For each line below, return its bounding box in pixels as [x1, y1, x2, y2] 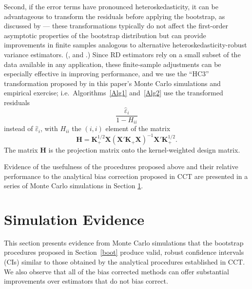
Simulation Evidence [4, 209, 145, 229]
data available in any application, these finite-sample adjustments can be [4, 59, 221, 69]
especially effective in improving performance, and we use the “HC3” [4, 68, 209, 79]
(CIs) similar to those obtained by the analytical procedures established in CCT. [4, 257, 245, 267]
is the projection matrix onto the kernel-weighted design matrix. [48, 145, 240, 155]
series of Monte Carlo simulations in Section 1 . [4, 180, 143, 191]
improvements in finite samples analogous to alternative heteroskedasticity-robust [4, 40, 247, 50]
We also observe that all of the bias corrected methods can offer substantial [4, 266, 229, 276]
